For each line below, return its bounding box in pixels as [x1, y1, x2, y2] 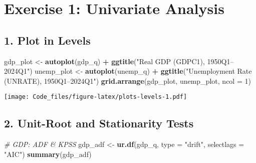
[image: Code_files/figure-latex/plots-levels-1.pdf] [4, 93, 187, 101]
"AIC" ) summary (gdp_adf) [4, 148, 92, 159]
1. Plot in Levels [4, 32, 91, 48]
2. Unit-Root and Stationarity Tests [4, 115, 194, 131]
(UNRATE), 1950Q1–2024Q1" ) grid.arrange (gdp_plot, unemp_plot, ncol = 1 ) [4, 75, 251, 86]
